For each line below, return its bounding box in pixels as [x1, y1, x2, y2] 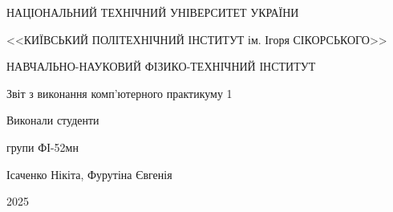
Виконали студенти [6, 112, 99, 128]
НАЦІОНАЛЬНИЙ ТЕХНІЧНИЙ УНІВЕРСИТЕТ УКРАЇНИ [6, 4, 299, 20]
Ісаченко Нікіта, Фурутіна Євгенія [6, 165, 172, 182]
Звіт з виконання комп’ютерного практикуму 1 [6, 84, 233, 101]
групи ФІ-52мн [6, 138, 79, 155]
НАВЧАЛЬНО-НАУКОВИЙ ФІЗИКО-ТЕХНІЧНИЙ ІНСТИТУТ [6, 58, 316, 75]
